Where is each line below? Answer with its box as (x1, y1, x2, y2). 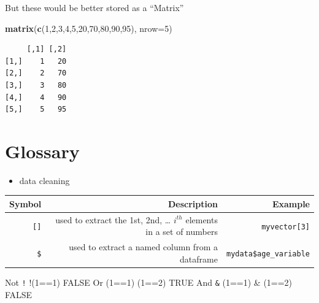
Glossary (5, 138, 80, 163)
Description (167, 197, 218, 210)
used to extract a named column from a (69, 240, 218, 253)
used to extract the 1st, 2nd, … (55, 213, 171, 226)
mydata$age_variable (226, 250, 310, 259)
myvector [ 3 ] (261, 222, 310, 231)
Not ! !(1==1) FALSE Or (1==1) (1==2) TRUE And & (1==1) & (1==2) (5, 275, 293, 288)
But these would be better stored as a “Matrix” (5, 1, 184, 13)
